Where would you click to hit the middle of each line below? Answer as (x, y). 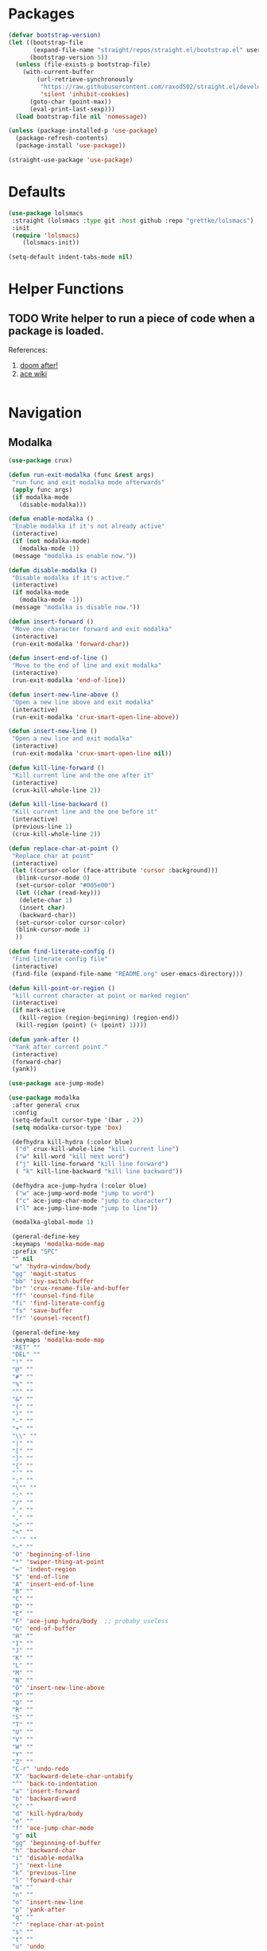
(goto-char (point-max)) (70, 101)
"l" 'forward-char (42, 1880)
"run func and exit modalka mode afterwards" (88, 482)
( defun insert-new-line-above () (64, 695)
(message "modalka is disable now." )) (76, 607)
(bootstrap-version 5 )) (69, 57)
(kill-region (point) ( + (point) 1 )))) (81, 1025)
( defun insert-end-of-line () (58, 658)
